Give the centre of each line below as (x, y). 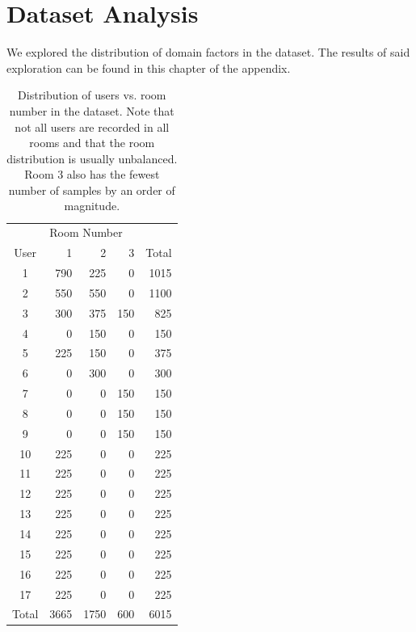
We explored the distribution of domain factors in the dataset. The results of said (208, 52)
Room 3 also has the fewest (92, 174)
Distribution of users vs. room (92, 95)
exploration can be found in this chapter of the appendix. (149, 67)
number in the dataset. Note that (92, 110)
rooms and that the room (92, 143)
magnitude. (92, 206)
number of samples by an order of (92, 190)
